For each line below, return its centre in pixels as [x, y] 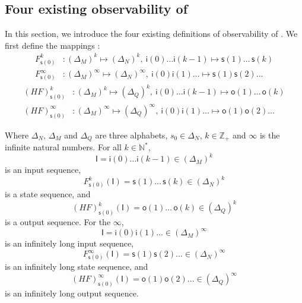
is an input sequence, [43, 170]
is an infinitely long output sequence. [72, 293]
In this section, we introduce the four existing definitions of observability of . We [151, 34]
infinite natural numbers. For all [63, 147]
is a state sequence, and [48, 194]
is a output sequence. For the [58, 222]
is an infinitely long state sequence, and [77, 266]
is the [270, 135]
